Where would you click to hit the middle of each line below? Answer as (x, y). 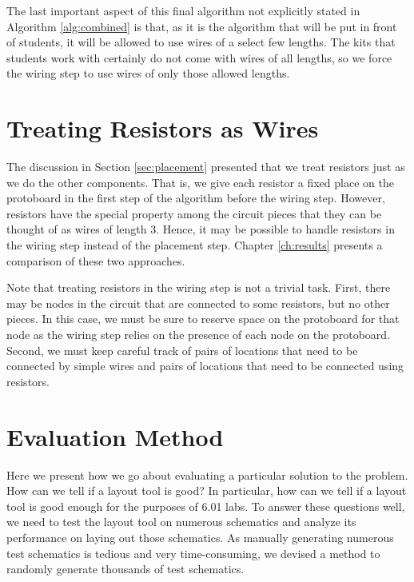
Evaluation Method (115, 436)
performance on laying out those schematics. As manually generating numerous (200, 537)
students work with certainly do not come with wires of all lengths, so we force (199, 57)
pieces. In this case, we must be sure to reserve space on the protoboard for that (203, 319)
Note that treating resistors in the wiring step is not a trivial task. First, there (199, 287)
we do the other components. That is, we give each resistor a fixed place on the (200, 182)
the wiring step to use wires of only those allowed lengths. (148, 73)
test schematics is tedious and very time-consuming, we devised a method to (193, 553)
